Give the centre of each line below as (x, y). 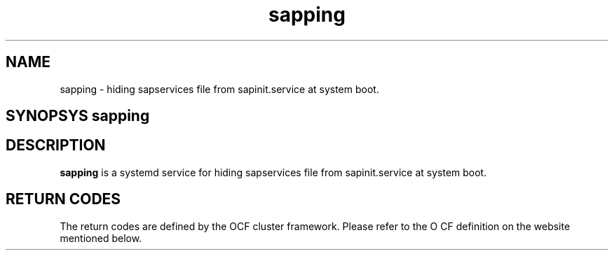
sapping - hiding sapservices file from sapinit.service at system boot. (219, 89)
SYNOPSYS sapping (78, 116)
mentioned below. (101, 238)
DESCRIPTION (56, 145)
